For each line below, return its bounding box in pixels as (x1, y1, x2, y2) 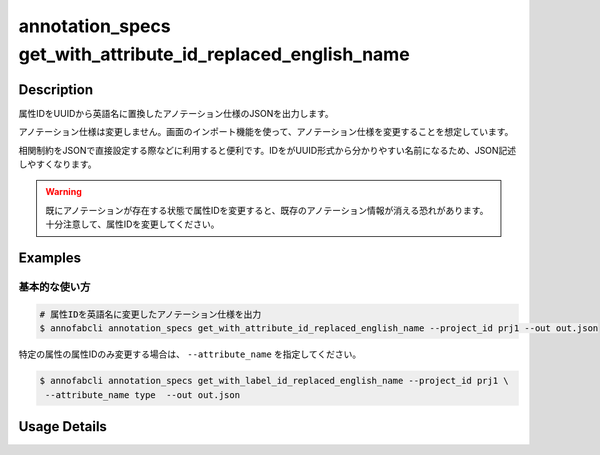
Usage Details (18, 418, 107, 435)
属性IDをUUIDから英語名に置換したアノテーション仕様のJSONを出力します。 (18, 107, 334, 119)
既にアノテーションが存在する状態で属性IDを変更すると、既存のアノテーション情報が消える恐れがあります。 (45, 204, 489, 216)
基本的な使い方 (18, 280, 91, 294)
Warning (45, 186, 82, 198)
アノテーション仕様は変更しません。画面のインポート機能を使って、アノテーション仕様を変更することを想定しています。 (18, 126, 514, 138)
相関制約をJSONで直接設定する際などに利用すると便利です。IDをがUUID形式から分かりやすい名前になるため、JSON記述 (18, 144, 517, 156)
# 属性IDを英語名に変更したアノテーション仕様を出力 (39, 308, 262, 320)
